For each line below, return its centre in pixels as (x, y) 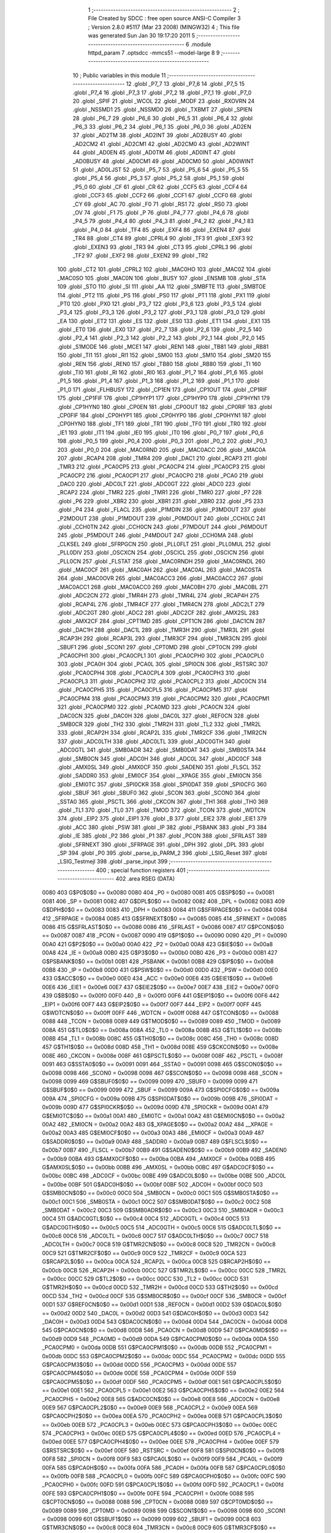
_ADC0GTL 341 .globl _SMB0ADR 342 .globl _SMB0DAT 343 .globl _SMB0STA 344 (162, 750)
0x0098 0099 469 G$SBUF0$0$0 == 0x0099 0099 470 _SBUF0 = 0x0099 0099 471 (150, 1082)
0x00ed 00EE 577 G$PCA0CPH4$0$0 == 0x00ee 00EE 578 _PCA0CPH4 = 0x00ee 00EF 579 (160, 1442)
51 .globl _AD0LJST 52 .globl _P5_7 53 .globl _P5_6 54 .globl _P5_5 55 (161, 170)
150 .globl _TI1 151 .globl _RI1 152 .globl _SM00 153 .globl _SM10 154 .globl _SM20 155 (164, 355)
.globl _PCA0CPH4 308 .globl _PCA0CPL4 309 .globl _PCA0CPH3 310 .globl (154, 673)
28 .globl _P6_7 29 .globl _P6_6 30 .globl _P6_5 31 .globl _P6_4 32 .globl (163, 118)
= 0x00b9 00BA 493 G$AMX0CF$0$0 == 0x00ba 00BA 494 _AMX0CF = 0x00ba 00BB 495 (159, 1158)
